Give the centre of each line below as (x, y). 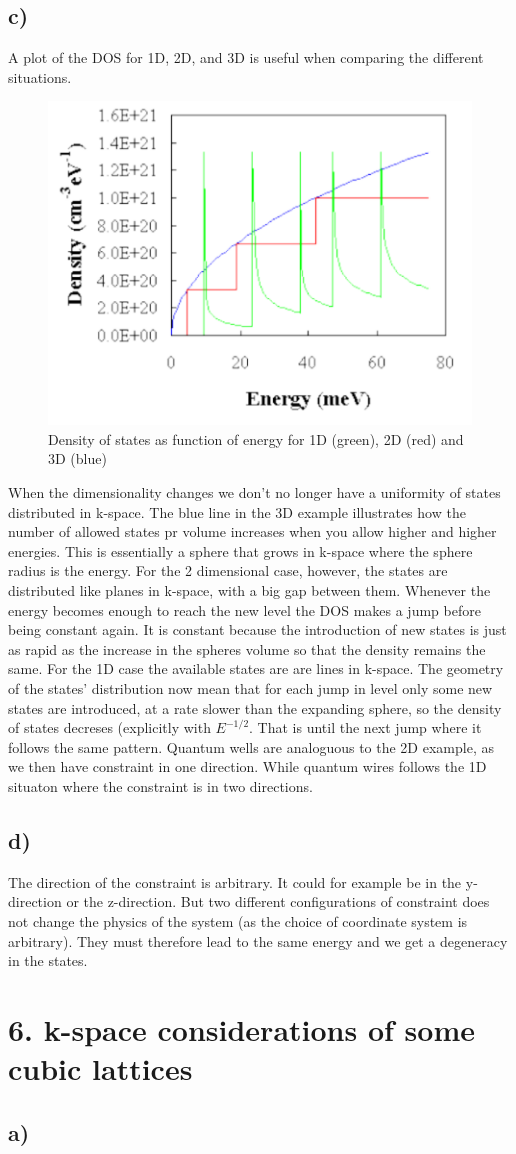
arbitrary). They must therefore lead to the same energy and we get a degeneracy (258, 940)
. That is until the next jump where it (365, 727)
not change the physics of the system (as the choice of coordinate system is (238, 920)
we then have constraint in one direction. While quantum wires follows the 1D (247, 766)
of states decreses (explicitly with (109, 727)
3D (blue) (77, 458)
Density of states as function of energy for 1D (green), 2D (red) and (256, 438)
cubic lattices (100, 1068)
